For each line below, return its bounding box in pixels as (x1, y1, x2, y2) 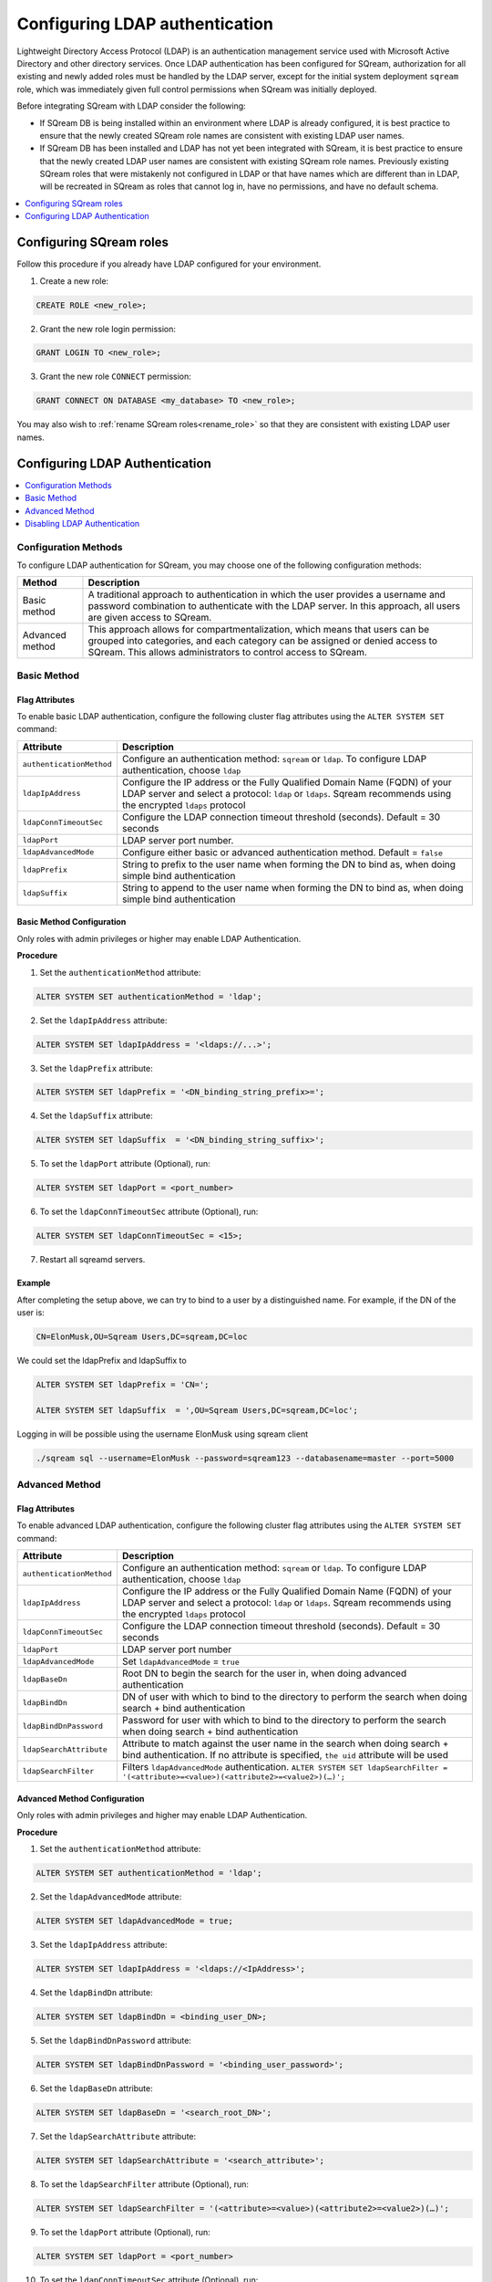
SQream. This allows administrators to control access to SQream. (87, 646, 368, 659)
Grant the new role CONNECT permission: (39, 371, 191, 382)
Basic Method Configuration (16, 916, 127, 927)
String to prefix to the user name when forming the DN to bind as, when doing (121, 858, 456, 871)
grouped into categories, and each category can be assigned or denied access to (87, 634, 437, 647)
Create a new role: (39, 275, 109, 287)
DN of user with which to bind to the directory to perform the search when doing (121, 1691, 468, 1703)
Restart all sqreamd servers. (39, 1254, 146, 1265)
